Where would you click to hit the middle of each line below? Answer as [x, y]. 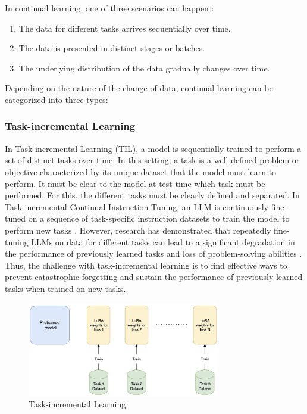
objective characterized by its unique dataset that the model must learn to [141, 171]
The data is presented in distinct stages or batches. [112, 48]
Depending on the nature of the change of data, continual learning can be [139, 88]
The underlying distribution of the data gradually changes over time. [144, 68]
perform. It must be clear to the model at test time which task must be [135, 183]
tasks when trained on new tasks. [65, 288]
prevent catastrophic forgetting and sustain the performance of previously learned [154, 277]
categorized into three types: [57, 99]
